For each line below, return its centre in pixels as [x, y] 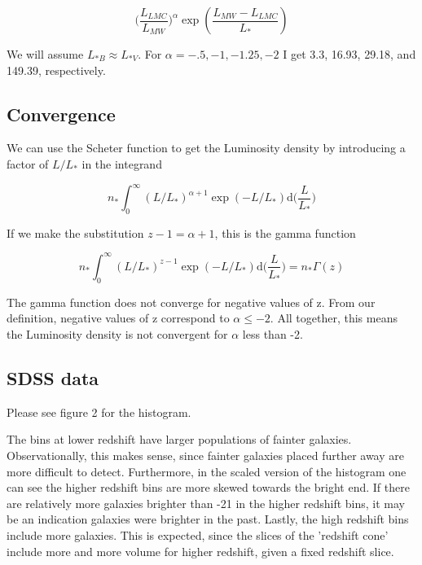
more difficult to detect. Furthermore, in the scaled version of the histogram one [207, 471]
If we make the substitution [75, 232]
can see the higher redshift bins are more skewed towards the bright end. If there [208, 487]
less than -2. [273, 333]
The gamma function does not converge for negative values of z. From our [191, 302]
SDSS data [53, 377]
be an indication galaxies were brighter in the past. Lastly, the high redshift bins [208, 519]
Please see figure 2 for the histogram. [99, 412]
